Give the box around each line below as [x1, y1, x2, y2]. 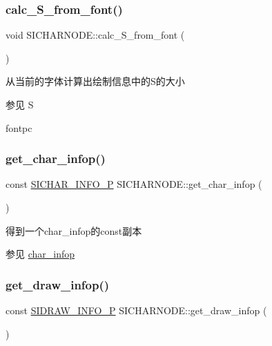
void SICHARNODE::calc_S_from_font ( [6, 28, 185, 42]
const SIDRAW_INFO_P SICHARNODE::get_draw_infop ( [6, 303, 267, 317]
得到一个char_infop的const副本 [6, 223, 142, 238]
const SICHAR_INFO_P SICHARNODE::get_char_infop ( [6, 177, 262, 191]
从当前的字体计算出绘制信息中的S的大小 [6, 74, 185, 88]
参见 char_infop [6, 247, 75, 261]
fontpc [6, 120, 32, 135]
